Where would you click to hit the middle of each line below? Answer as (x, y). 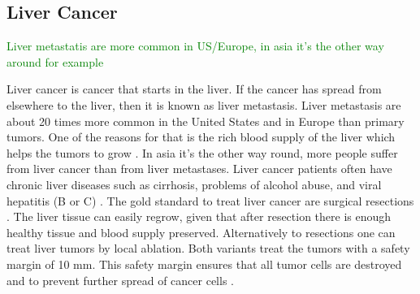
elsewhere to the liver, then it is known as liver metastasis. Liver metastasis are (204, 104)
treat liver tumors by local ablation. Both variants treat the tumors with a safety (208, 248)
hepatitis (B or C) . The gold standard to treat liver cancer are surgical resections (210, 200)
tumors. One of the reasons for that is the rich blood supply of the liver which (201, 137)
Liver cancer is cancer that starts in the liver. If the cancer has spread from (194, 89)
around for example (55, 61)
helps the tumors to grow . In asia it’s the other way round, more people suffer (202, 152)
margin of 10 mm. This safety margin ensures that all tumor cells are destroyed (204, 264)
